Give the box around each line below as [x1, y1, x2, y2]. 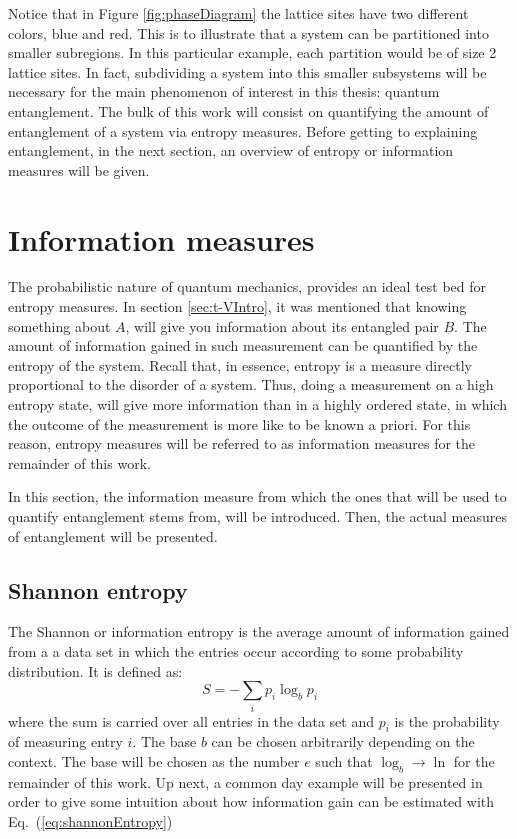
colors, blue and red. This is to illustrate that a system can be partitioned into [8, 22, 489, 43]
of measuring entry [8, 731, 123, 752]
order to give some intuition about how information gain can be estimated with [8, 791, 495, 812]
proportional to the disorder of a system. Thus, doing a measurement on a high [8, 374, 494, 395]
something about [8, 315, 111, 336]
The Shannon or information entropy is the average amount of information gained [8, 621, 510, 642]
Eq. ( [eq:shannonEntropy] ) [8, 810, 173, 831]
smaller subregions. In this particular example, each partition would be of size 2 [8, 42, 497, 63]
